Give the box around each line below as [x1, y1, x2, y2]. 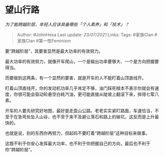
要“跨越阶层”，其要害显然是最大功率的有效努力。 [5, 48, 103, 54]
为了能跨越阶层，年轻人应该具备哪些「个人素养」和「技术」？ [5, 21, 129, 27]
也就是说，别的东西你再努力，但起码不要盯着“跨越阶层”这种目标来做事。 [5, 130, 150, 136]
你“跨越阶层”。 [5, 146, 35, 152]
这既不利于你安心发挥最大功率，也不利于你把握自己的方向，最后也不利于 [5, 140, 150, 146]
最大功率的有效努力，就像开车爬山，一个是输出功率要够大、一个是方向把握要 [5, 58, 159, 64]
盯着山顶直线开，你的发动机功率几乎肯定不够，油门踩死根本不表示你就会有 [5, 85, 155, 91]
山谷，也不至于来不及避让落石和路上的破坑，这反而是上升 [39, 114, 155, 120]
